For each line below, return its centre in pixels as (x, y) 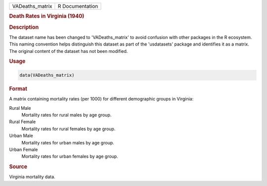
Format (18, 89)
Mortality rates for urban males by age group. (68, 142)
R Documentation (78, 6)
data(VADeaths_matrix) (47, 75)
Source (18, 167)
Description (24, 27)
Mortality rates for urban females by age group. (70, 156)
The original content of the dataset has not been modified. (68, 51)
